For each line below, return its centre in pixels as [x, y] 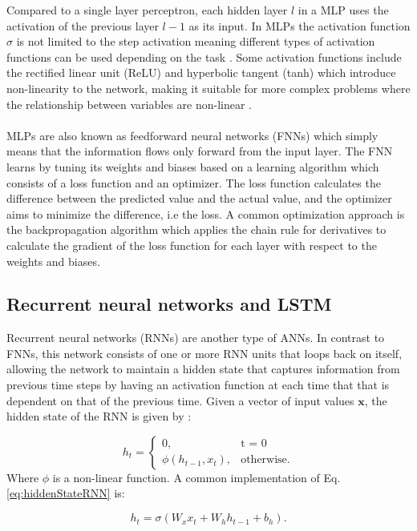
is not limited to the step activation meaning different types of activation [196, 41]
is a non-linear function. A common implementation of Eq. [196, 477]
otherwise [264, 460]
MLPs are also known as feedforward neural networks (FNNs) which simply [192, 135]
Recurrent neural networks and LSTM [169, 304]
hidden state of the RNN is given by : [99, 416]
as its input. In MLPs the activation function [300, 25]
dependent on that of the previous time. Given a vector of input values [180, 400]
